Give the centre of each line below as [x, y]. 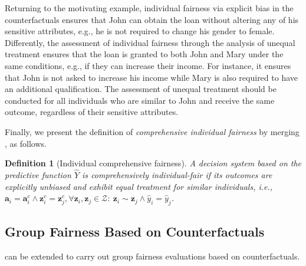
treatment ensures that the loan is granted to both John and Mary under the [144, 54]
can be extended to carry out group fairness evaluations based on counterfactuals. [152, 256]
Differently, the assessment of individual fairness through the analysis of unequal [150, 42]
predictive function [38, 174]
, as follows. [26, 143]
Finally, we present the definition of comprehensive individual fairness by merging [152, 131]
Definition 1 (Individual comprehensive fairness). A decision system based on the [153, 163]
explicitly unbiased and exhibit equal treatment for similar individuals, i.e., [139, 186]
